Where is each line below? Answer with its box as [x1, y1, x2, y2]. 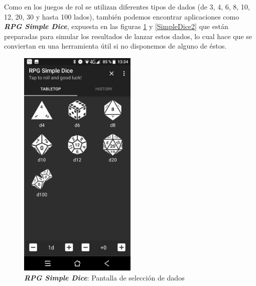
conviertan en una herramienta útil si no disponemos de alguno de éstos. [4, 41, 227, 51]
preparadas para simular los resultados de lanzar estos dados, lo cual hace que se [4, 31, 252, 41]
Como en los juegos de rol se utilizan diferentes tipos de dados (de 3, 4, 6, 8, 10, [4, 2, 250, 12]
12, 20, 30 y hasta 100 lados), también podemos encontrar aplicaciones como [4, 11, 239, 22]
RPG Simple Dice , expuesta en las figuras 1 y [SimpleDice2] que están [4, 21, 228, 32]
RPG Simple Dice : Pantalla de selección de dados [24, 272, 185, 282]
